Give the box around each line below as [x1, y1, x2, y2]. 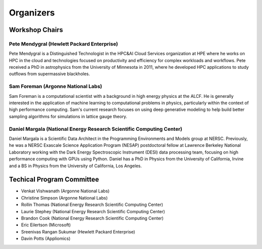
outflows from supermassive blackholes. [9, 71, 90, 77]
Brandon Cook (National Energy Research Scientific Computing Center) [21, 215, 164, 221]
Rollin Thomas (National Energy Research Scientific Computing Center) [21, 202, 164, 208]
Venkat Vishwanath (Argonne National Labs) [21, 188, 110, 194]
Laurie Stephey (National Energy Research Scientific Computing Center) [21, 208, 165, 214]
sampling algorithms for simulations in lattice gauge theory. [9, 113, 128, 119]
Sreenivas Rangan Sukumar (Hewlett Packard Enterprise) [21, 229, 135, 234]
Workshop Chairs [9, 26, 63, 34]
